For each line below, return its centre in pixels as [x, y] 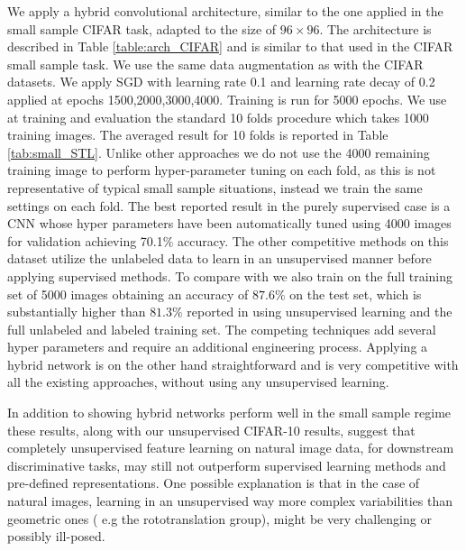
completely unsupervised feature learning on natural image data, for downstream [231, 448]
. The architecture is [375, 28]
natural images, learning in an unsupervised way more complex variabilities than [230, 501]
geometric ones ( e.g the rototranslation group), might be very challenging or [219, 518]
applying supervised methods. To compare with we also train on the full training [230, 275]
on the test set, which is [356, 294]
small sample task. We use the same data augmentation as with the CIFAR [215, 64]
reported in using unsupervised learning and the [320, 312]
